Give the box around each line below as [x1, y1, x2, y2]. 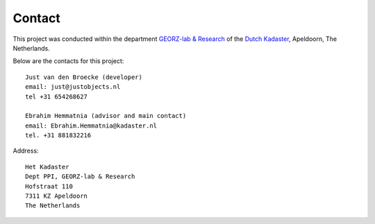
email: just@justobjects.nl [25, 83, 121, 91]
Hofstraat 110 [25, 182, 73, 190]
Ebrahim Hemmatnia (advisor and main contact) [25, 112, 187, 120]
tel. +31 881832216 [25, 132, 92, 139]
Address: [12, 146, 39, 155]
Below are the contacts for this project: [12, 57, 124, 65]
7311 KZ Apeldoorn [25, 192, 88, 200]
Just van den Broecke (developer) [25, 73, 142, 81]
